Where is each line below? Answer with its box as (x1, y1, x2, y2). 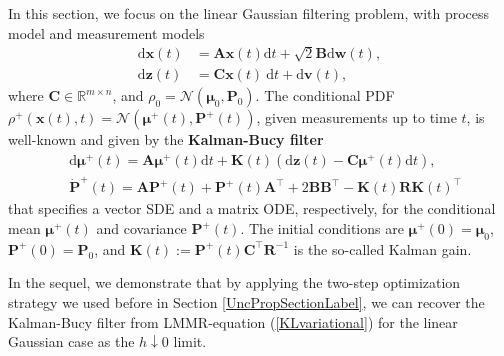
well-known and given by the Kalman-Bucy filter (8, 129, 324, 150)
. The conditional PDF (255, 85, 395, 106)
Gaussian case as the (8, 331, 135, 352)
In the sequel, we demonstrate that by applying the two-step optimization (8, 272, 461, 293)
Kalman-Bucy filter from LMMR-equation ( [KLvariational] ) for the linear (8, 311, 458, 332)
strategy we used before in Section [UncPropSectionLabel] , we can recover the (8, 291, 485, 312)
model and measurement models (8, 22, 205, 43)
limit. (173, 331, 207, 352)
